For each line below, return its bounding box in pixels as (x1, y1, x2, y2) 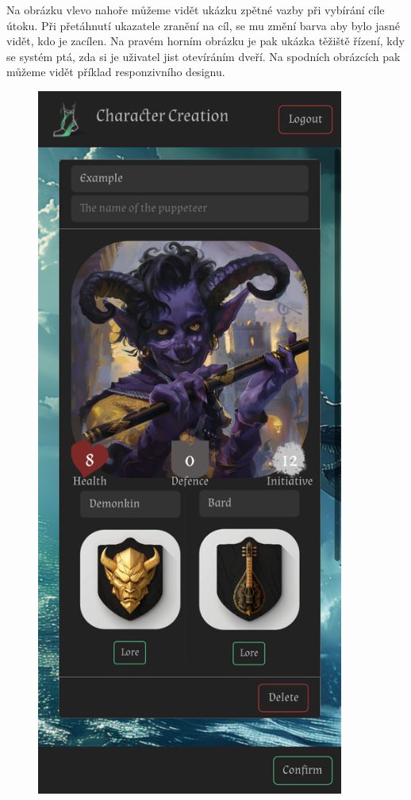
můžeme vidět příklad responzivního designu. (6, 63, 225, 80)
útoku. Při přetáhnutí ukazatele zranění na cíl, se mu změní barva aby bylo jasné (6, 17, 400, 33)
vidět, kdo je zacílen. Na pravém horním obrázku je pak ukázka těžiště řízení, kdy (6, 33, 405, 49)
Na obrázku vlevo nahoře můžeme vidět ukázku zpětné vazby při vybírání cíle (6, 2, 385, 17)
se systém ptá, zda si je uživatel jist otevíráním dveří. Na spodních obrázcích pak (6, 48, 401, 64)
